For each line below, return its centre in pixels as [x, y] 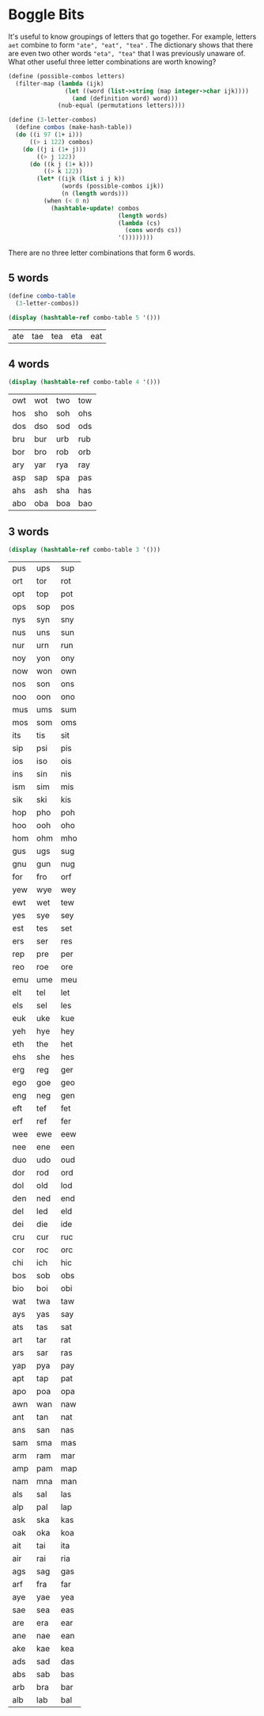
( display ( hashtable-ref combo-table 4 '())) [84, 382]
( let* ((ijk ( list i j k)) [81, 179]
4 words [29, 364]
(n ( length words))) [95, 194]
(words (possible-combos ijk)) [113, 186]
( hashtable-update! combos [95, 208]
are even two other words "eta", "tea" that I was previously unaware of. [127, 53]
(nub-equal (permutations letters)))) [122, 106]
